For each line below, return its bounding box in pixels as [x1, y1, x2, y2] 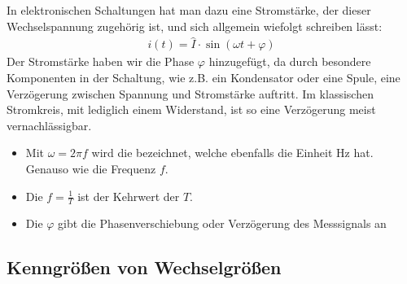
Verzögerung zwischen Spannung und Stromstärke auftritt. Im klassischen [7, 85, 374, 102]
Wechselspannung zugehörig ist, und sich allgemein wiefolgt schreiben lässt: [7, 17, 383, 34]
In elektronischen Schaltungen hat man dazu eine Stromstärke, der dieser [7, 2, 371, 18]
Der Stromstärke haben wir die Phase [7, 53, 195, 70]
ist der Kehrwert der [77, 187, 180, 204]
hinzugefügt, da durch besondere [208, 53, 371, 70]
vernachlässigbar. [7, 116, 92, 133]
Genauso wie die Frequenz [25, 160, 156, 177]
